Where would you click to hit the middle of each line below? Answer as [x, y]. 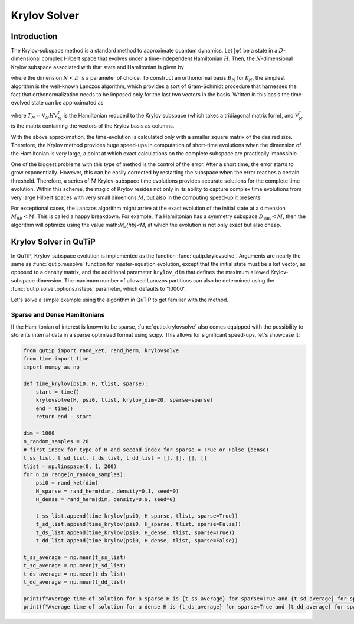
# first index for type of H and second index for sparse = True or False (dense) [146, 450]
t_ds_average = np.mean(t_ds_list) [75, 574]
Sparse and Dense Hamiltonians [58, 315]
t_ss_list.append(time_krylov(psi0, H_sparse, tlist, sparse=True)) [137, 516]
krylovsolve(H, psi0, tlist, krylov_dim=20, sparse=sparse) [124, 400]
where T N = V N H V [35, 116]
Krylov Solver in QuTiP [53, 241]
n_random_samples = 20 [56, 441]
